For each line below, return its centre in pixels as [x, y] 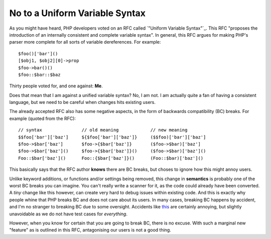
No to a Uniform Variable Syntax [77, 13]
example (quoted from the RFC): [43, 118]
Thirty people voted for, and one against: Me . [56, 86]
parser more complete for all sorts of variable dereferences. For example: [85, 42]
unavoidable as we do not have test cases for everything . [69, 214]
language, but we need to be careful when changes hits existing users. [82, 102]
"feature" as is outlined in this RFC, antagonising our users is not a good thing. [90, 230]
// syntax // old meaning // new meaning [103, 130]
